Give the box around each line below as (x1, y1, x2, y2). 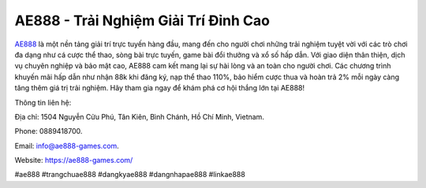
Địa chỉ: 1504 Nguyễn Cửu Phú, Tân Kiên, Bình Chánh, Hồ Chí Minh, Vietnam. (14, 112, 264, 121)
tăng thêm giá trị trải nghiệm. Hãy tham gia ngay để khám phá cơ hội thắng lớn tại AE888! (14, 83, 305, 93)
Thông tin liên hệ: (14, 98, 72, 107)
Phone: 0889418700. (14, 127, 83, 136)
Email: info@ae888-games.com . (14, 141, 120, 150)
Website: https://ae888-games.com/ (14, 156, 133, 165)
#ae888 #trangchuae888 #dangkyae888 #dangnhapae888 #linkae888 (14, 170, 246, 179)
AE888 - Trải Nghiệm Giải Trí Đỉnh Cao (14, 12, 270, 29)
